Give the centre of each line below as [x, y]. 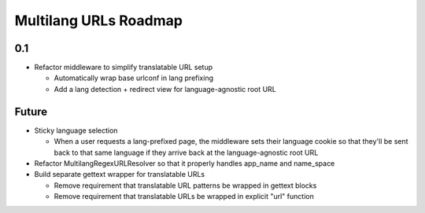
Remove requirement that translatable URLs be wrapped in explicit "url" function [184, 196]
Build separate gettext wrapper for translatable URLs [119, 174]
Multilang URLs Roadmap [98, 20]
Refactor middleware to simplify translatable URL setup [124, 68]
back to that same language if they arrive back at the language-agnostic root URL [186, 152]
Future [31, 111]
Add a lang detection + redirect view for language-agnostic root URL [165, 89]
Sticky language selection [76, 130]
